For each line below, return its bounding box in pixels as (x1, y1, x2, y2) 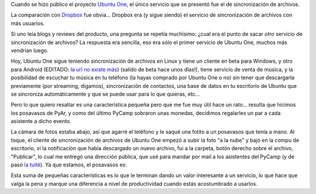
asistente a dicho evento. (11, 118, 71, 125)
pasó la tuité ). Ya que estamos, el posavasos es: (11, 161, 127, 168)
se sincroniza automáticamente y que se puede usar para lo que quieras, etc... (11, 90, 200, 97)
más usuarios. (11, 19, 45, 26)
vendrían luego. (11, 47, 49, 54)
